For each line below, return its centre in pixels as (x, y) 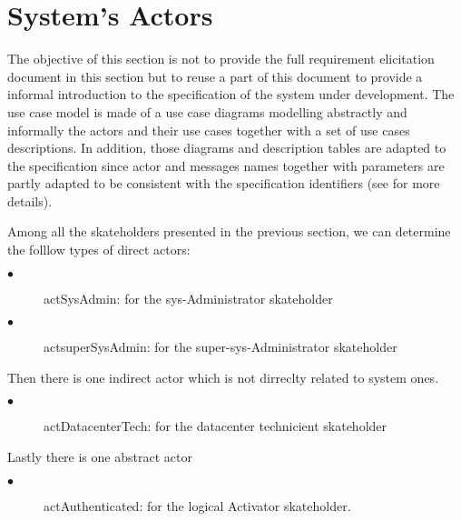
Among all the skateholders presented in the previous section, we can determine (229, 231)
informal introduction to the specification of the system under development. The (231, 94)
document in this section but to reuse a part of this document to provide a (215, 76)
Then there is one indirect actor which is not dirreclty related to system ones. (223, 377)
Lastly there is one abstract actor (100, 457)
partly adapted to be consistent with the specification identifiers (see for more (224, 183)
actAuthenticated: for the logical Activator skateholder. (197, 505)
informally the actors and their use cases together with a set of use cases (209, 130)
